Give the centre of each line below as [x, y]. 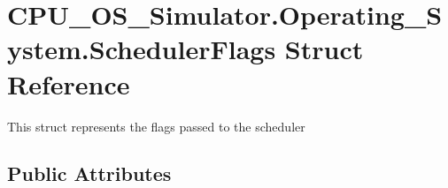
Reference [69, 83]
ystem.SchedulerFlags [142, 49]
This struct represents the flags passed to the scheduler [156, 126]
